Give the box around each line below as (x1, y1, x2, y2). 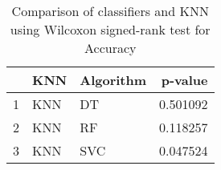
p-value (161, 71, 208, 89)
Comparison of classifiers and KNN (11, 2, 209, 20)
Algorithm (80, 71, 147, 89)
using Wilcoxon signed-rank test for (10, 20, 211, 38)
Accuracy (84, 38, 137, 57)
